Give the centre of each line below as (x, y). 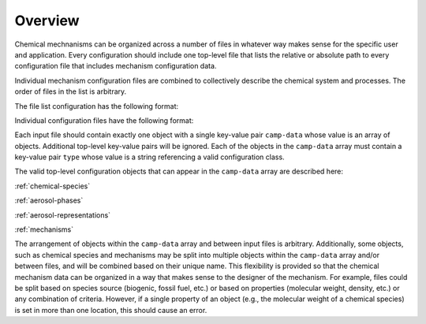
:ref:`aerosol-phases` (49, 200)
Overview (47, 20)
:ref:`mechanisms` (44, 229)
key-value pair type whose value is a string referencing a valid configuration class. (149, 157)
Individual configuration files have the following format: (104, 120)
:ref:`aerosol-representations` (62, 215)
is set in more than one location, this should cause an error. (111, 310)
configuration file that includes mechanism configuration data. (116, 66)
